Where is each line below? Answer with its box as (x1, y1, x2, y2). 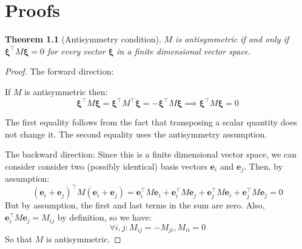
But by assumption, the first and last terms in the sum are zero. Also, (5, 199, 265, 211)
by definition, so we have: (57, 211, 152, 224)
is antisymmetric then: (24, 85, 108, 98)
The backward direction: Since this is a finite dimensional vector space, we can (5, 148, 297, 161)
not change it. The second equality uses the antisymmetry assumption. (5, 127, 267, 140)
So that (5, 232, 33, 245)
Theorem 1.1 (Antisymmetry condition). (5, 33, 161, 45)
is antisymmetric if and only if (175, 33, 289, 45)
